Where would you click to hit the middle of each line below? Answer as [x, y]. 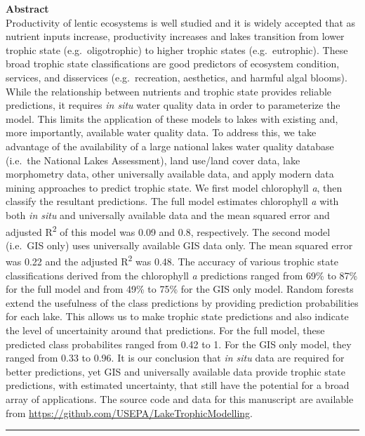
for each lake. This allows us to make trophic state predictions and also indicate [177, 316]
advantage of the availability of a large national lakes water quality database [170, 146]
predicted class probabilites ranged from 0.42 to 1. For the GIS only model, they [179, 344]
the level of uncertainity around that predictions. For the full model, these [165, 330]
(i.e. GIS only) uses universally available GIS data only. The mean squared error [179, 245]
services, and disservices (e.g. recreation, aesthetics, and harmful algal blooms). [177, 77]
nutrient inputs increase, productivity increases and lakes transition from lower [175, 36]
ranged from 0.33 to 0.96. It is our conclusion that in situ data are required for [175, 358]
